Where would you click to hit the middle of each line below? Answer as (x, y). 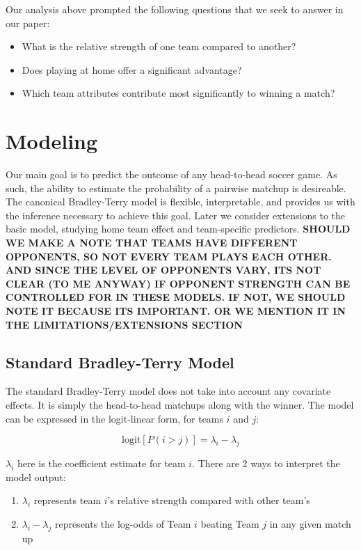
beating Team (230, 523)
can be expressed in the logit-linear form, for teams (115, 418)
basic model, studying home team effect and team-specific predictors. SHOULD (178, 229)
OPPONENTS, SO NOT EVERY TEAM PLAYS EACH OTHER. (169, 256)
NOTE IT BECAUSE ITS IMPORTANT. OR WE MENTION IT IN (176, 311)
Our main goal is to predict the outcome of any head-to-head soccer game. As (171, 174)
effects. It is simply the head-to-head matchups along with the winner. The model (180, 405)
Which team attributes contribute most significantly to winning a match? (178, 93)
